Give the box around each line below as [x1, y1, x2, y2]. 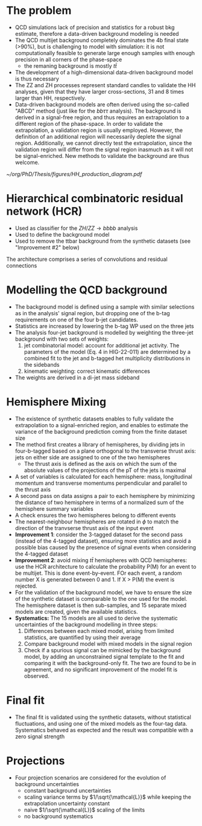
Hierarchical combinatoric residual [6, 192, 183, 206]
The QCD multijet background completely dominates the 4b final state [14, 36, 189, 44]
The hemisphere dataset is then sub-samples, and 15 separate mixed [14, 601, 187, 609]
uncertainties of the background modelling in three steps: [14, 621, 158, 628]
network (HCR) [6, 205, 83, 218]
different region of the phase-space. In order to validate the [14, 120, 163, 127]
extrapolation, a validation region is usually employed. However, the [14, 126, 183, 134]
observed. [24, 672, 49, 680]
